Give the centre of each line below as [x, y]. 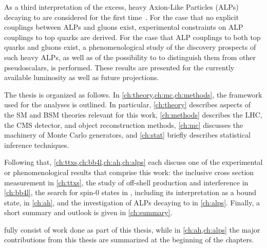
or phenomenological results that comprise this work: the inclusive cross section [129, 172]
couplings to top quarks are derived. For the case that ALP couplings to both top [132, 37]
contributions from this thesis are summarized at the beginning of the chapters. [129, 240]
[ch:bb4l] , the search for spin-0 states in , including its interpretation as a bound [130, 192]
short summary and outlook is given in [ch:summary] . [88, 212]
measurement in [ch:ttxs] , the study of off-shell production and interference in [126, 182]
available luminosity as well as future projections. [82, 77]
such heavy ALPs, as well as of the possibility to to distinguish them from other [130, 57]
